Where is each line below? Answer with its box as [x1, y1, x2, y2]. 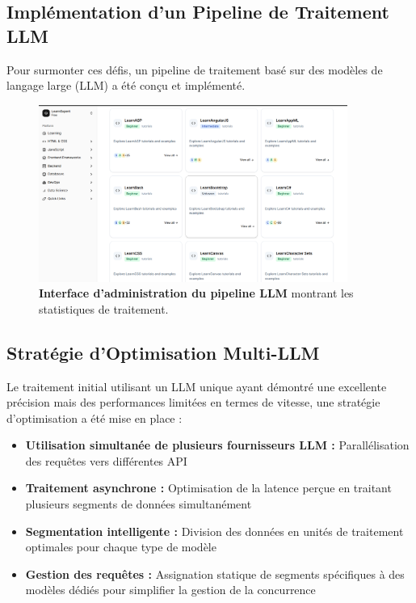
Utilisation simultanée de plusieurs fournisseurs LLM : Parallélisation [25, 436, 410, 453]
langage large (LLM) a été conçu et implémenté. [6, 77, 246, 94]
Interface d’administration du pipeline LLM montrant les [39, 285, 354, 301]
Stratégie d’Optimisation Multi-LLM [6, 339, 320, 365]
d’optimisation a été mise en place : [6, 409, 183, 426]
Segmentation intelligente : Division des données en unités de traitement [25, 522, 404, 539]
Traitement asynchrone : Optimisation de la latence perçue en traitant [25, 479, 392, 496]
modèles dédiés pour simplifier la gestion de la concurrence [25, 581, 316, 598]
